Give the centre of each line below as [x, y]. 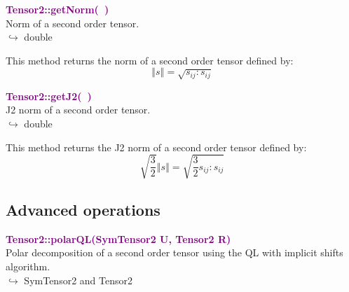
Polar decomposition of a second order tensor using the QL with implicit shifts [174, 252]
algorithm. [28, 266]
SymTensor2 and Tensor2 [78, 280]
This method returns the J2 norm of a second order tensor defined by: [156, 147]
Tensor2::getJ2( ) [49, 96]
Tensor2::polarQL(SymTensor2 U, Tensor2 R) [118, 238]
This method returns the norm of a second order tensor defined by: [150, 60]
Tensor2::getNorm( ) [57, 9]
